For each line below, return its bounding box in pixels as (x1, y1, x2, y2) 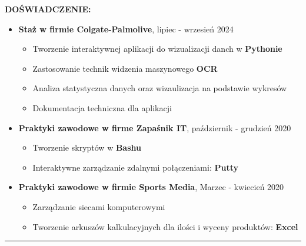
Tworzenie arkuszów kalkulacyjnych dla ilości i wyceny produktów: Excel (32, 220, 298, 232)
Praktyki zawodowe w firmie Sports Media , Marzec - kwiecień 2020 (18, 181, 284, 193)
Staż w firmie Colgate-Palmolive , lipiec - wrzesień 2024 (18, 22, 234, 35)
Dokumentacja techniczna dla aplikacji (32, 101, 172, 114)
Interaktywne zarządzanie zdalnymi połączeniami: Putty (32, 161, 239, 173)
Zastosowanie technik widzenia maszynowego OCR (32, 62, 218, 74)
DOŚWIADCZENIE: (5, 3, 91, 15)
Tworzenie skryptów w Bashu (32, 141, 141, 154)
